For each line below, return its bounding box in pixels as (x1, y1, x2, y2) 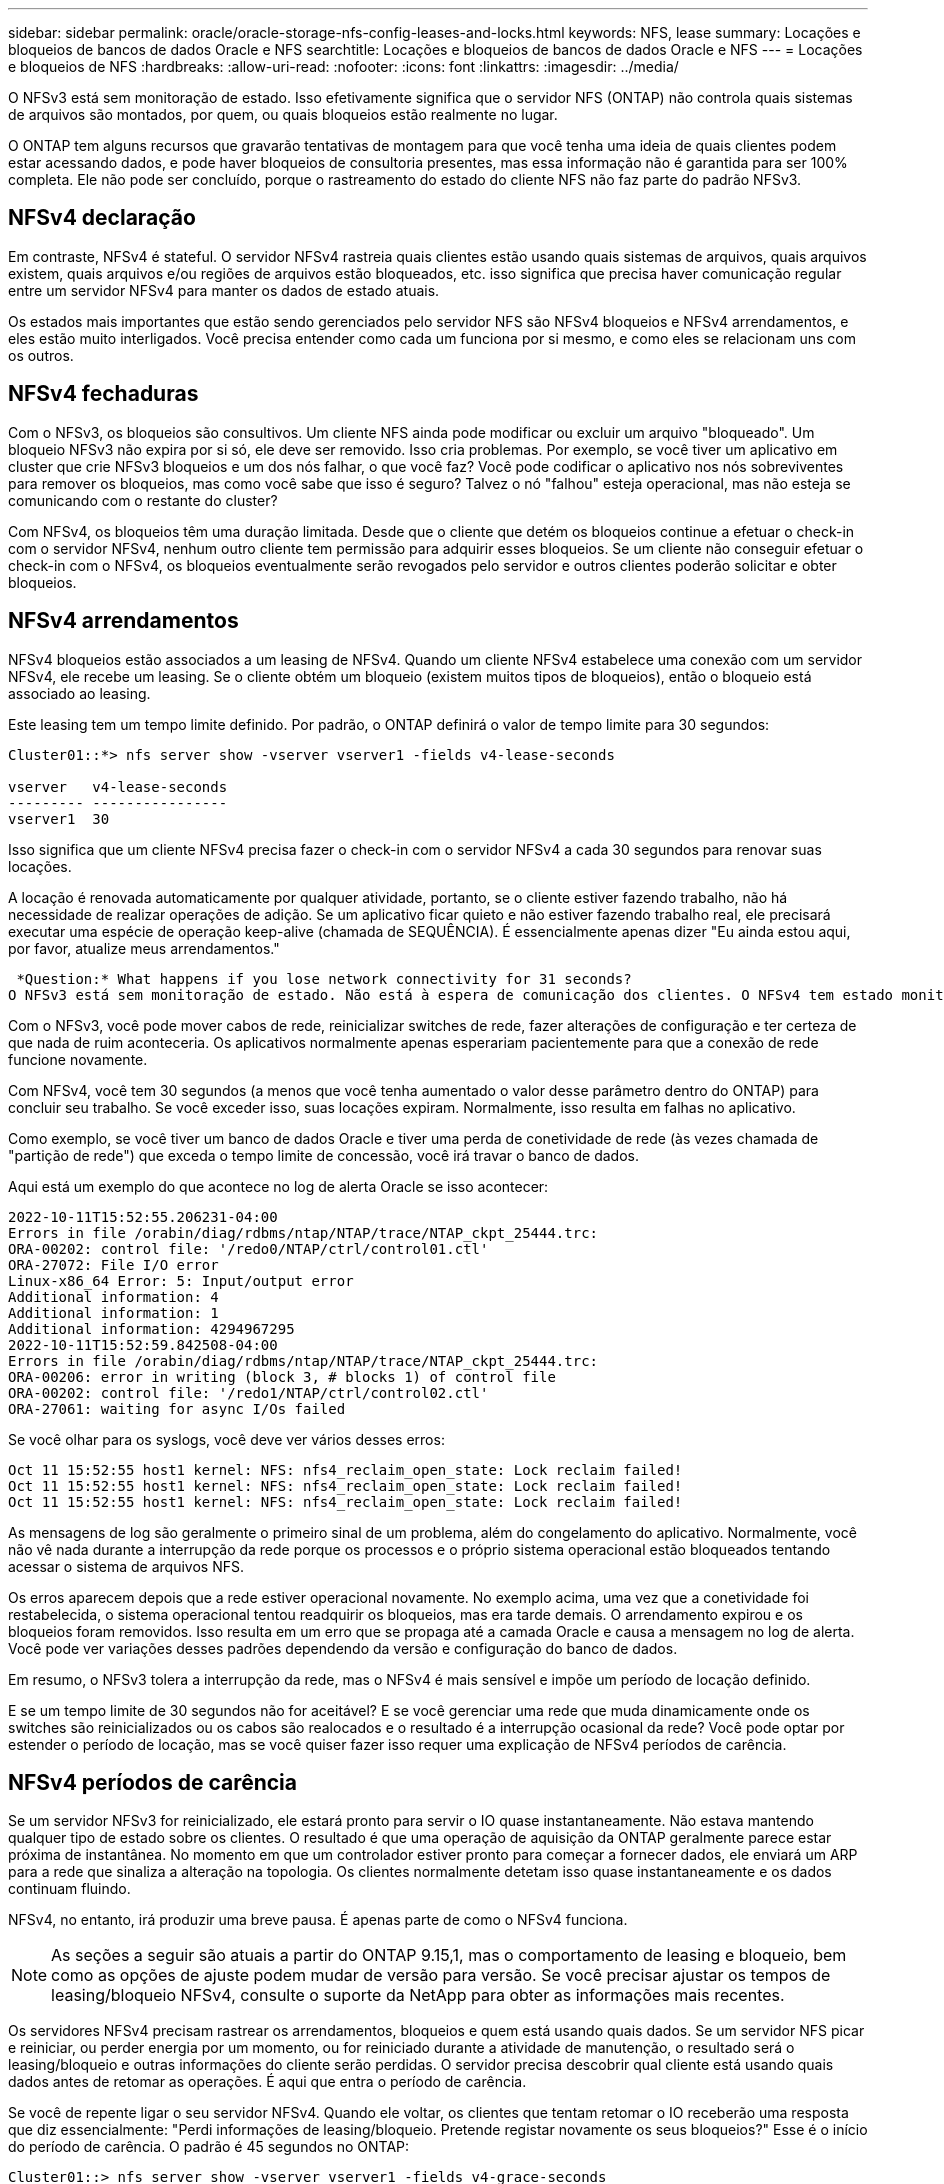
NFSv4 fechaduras (8, 381, 199, 407)
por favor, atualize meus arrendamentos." (8, 939, 280, 957)
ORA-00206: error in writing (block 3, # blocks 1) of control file (8, 1368, 556, 1385)
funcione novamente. (8, 1050, 148, 1068)
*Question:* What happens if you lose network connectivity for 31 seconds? (16, 970, 632, 987)
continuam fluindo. (8, 1880, 131, 1898)
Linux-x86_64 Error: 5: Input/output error (8, 1272, 354, 1289)
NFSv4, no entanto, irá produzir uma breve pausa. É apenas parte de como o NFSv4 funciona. (8, 1911, 628, 1929)
